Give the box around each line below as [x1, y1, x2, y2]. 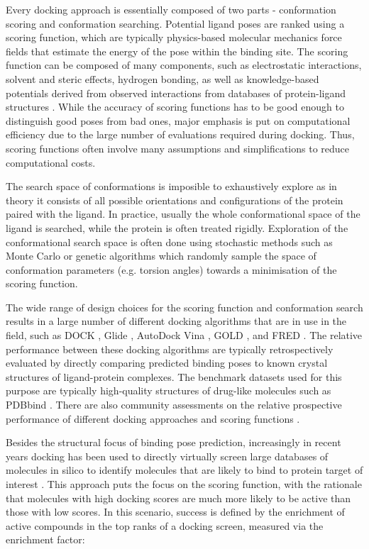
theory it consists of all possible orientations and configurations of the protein [6, 192, 343, 207]
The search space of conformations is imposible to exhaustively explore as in [6, 179, 337, 194]
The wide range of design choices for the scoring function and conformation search [6, 299, 363, 314]
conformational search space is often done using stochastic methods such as [6, 234, 333, 249]
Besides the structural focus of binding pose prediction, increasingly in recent [6, 435, 341, 450]
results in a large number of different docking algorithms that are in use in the [6, 314, 347, 328]
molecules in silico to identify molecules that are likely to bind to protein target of [6, 462, 363, 477]
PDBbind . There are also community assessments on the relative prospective [6, 397, 342, 412]
